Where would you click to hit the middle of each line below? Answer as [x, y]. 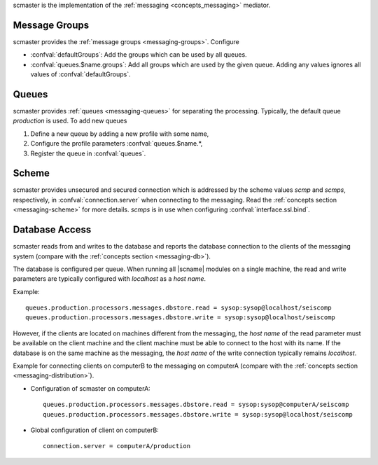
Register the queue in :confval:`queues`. [88, 153]
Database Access [52, 230]
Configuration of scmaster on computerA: [90, 388]
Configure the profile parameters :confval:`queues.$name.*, [117, 144]
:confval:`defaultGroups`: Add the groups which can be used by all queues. [139, 55]
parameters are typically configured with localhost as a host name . [110, 279]
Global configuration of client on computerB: [94, 430]
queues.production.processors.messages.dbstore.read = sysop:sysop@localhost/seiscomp [178, 308]
